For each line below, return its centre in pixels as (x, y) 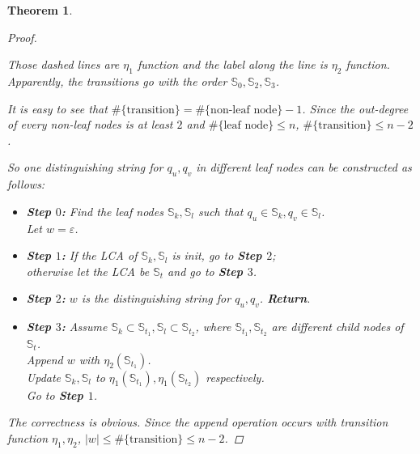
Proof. (22, 37)
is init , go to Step (217, 255)
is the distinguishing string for (156, 298)
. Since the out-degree (355, 108)
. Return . (285, 298)
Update (44, 377)
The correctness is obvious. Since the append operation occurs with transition (198, 422)
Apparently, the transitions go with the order (117, 81)
